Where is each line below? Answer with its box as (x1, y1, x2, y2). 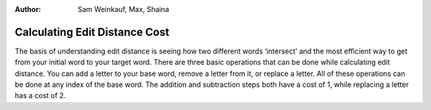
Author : (14, 5, 42, 14)
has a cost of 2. (14, 91, 66, 100)
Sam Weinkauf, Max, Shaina (77, 5, 169, 14)
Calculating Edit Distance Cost (14, 25, 170, 39)
